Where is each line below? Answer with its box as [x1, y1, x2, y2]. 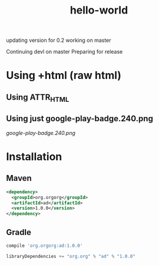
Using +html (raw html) [6, 69, 122, 82]
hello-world [69, 4, 128, 17]
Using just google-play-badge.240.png [6, 114, 153, 124]
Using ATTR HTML [6, 92, 69, 104]
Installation [6, 150, 62, 163]
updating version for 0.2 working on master [6, 37, 111, 44]
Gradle [6, 227, 31, 237]
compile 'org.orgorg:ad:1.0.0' [6, 243, 83, 249]
